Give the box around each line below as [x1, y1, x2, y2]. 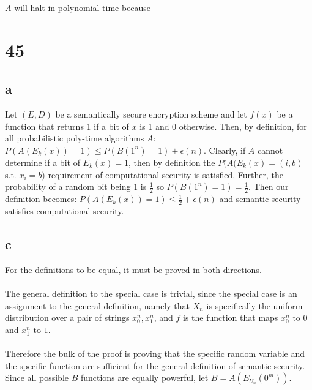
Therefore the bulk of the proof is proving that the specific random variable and [5, 347, 305, 359]
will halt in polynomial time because [14, 1, 151, 13]
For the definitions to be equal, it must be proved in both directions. [5, 263, 262, 276]
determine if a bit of [5, 156, 80, 168]
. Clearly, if [204, 143, 246, 156]
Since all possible [5, 371, 69, 384]
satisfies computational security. [5, 204, 124, 217]
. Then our [248, 180, 289, 193]
